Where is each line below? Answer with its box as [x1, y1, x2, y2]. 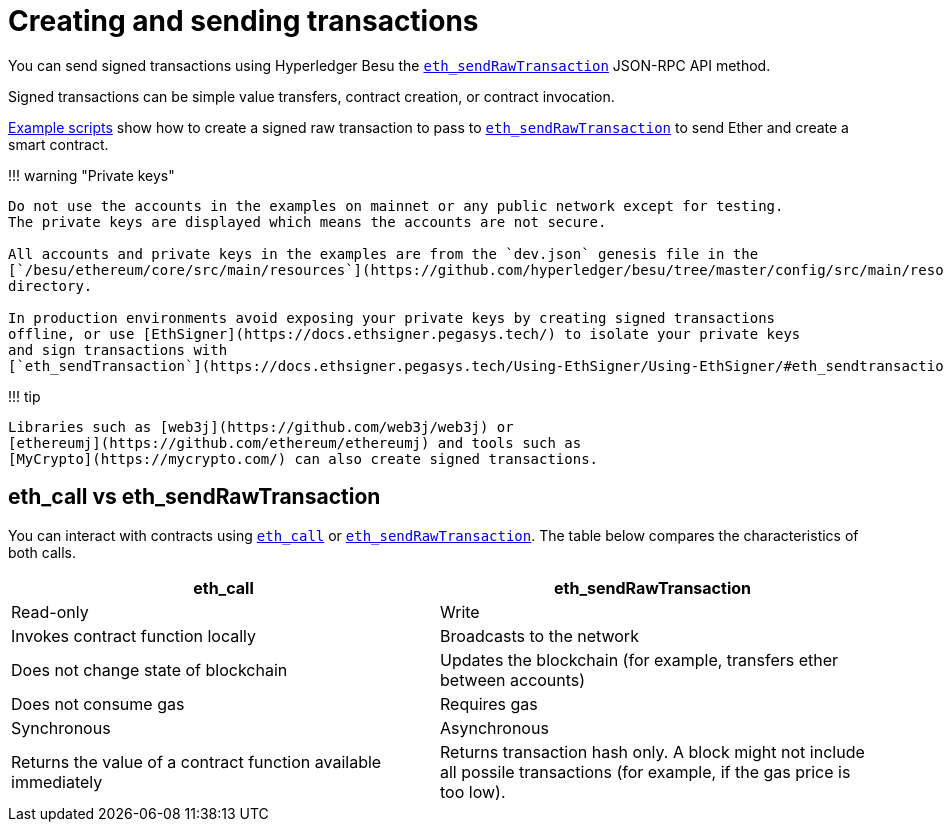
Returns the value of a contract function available [11, 751, 382, 772]
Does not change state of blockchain [11, 659, 288, 680]
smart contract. [8, 135, 109, 153]
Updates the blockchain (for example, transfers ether [440, 649, 839, 670]
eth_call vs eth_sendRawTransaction [8, 484, 381, 510]
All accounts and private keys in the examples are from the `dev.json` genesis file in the [8, 245, 759, 262]
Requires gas [440, 693, 538, 714]
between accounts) [440, 669, 586, 690]
